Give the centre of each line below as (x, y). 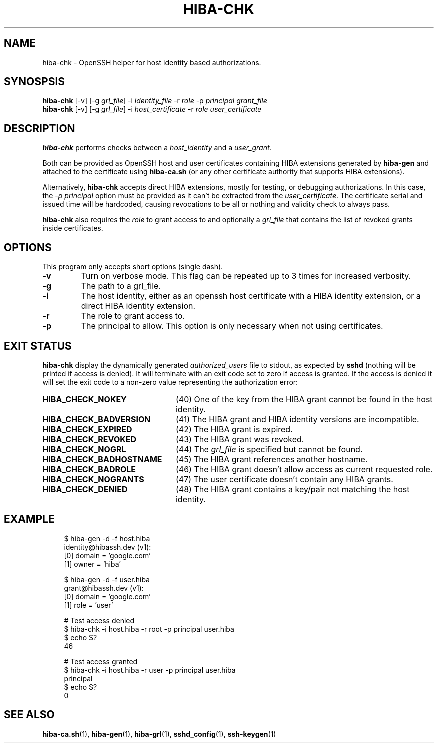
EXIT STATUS (38, 346)
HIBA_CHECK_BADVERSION (97, 419)
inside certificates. (73, 228)
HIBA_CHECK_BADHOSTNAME (102, 459)
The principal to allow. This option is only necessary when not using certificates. (232, 326)
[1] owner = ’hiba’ (92, 564)
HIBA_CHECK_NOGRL (84, 449)
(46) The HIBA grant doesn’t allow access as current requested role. (304, 469)
